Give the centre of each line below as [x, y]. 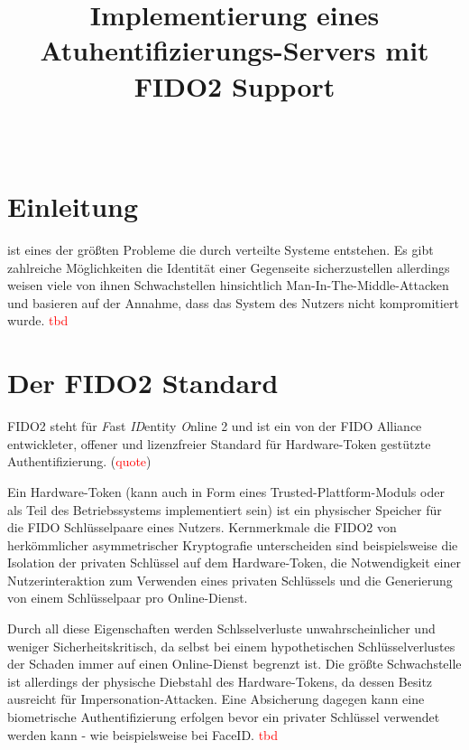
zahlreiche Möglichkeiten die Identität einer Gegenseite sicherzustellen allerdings [229, 267]
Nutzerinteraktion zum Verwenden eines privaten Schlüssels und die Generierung [230, 580]
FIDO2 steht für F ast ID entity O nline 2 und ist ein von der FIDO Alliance [215, 426]
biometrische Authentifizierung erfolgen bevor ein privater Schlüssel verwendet [224, 717]
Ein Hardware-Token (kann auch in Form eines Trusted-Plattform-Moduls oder [226, 491]
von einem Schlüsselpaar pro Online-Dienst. [128, 598]
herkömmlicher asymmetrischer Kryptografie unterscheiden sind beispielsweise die [233, 544]
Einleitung [73, 206]
